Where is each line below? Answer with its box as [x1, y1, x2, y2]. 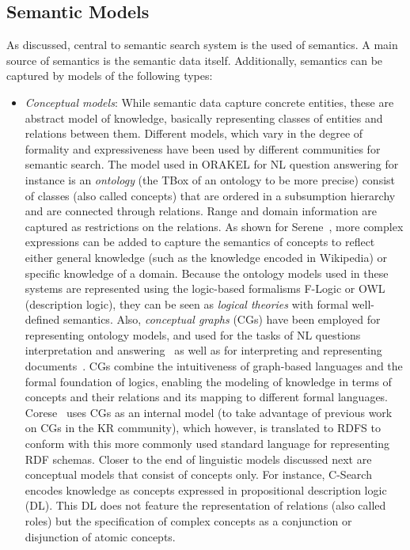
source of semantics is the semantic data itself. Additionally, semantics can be [6, 51, 383, 68]
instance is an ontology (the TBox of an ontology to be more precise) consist [25, 171, 396, 188]
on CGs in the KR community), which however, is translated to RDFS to [25, 419, 381, 436]
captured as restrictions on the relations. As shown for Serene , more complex [25, 218, 404, 234]
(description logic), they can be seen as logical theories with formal [25, 295, 348, 312]
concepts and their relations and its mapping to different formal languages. [25, 389, 389, 405]
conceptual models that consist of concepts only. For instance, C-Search [25, 466, 372, 483]
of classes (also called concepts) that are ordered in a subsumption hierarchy [25, 187, 396, 203]
